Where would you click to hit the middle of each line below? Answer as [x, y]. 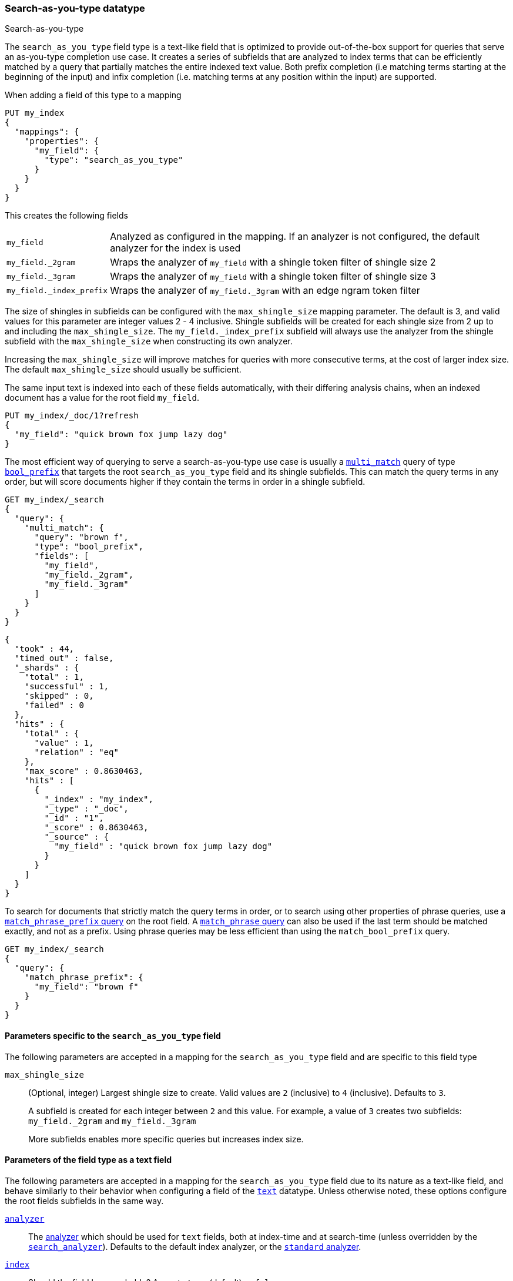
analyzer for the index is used [175, 248]
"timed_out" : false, [64, 658]
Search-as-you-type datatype [75, 8]
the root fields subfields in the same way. [84, 1200]
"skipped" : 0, [59, 696]
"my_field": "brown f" [86, 987]
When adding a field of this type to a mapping [93, 95]
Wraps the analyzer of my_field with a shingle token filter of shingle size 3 [273, 276]
